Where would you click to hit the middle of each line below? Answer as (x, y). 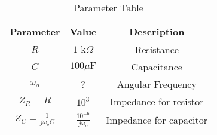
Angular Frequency (157, 84)
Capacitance (157, 67)
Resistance (157, 49)
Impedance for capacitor (157, 119)
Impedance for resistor (157, 101)
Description (157, 31)
